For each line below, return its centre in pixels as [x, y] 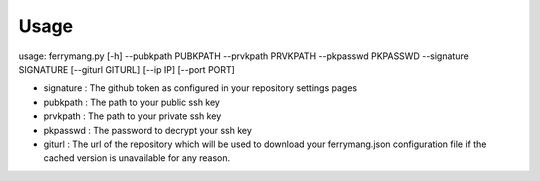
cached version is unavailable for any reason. [137, 158]
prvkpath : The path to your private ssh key [132, 116]
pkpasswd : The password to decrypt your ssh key [147, 130]
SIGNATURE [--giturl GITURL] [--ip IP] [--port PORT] [126, 69]
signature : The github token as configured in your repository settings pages [200, 88]
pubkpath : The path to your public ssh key [131, 102]
